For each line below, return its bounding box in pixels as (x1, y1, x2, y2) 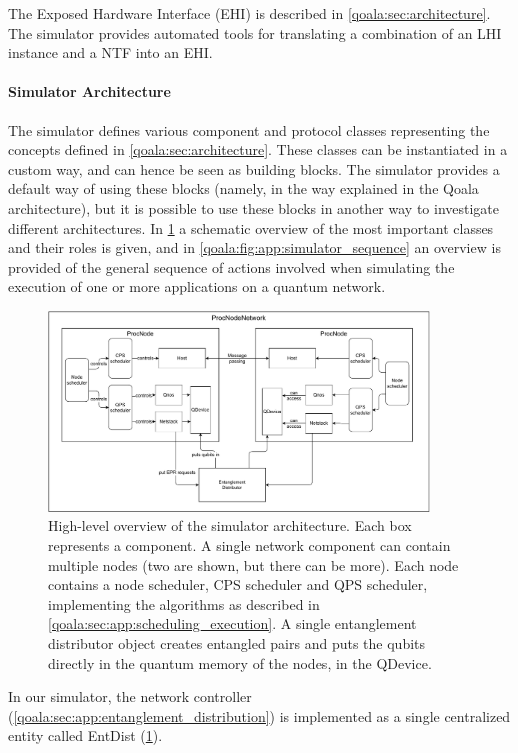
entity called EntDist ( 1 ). (8, 725, 163, 746)
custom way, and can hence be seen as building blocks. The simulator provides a (8, 158, 500, 179)
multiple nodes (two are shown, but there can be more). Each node (48, 554, 459, 575)
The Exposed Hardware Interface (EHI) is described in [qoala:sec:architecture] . (8, 3, 491, 23)
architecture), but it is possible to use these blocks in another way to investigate (8, 197, 500, 218)
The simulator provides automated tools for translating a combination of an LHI (8, 22, 502, 43)
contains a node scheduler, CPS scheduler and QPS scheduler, (48, 574, 428, 595)
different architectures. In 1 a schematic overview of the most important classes (8, 217, 494, 238)
